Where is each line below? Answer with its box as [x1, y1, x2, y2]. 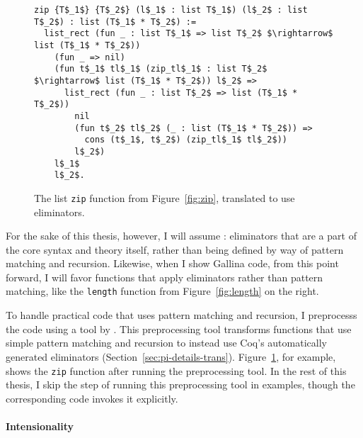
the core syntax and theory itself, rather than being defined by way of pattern [6, 242, 344, 257]
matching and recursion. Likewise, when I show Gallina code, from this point [6, 256, 339, 271]
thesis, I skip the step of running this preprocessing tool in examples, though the [6, 377, 355, 392]
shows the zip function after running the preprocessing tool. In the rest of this [6, 363, 347, 378]
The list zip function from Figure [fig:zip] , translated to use [34, 190, 295, 205]
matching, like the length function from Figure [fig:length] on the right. [6, 283, 319, 298]
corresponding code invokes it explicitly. [6, 391, 178, 405]
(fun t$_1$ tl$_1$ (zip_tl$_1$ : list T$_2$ [54, 64, 267, 74]
